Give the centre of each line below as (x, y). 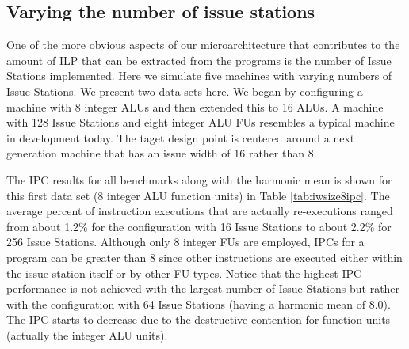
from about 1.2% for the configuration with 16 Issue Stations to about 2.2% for (199, 226)
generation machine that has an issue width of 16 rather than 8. (162, 153)
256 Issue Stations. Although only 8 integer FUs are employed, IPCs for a (185, 242)
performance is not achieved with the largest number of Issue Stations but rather (203, 288)
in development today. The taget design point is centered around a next (181, 137)
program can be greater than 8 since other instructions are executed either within (204, 257)
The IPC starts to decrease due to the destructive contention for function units (199, 319)
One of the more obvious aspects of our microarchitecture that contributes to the (203, 45)
